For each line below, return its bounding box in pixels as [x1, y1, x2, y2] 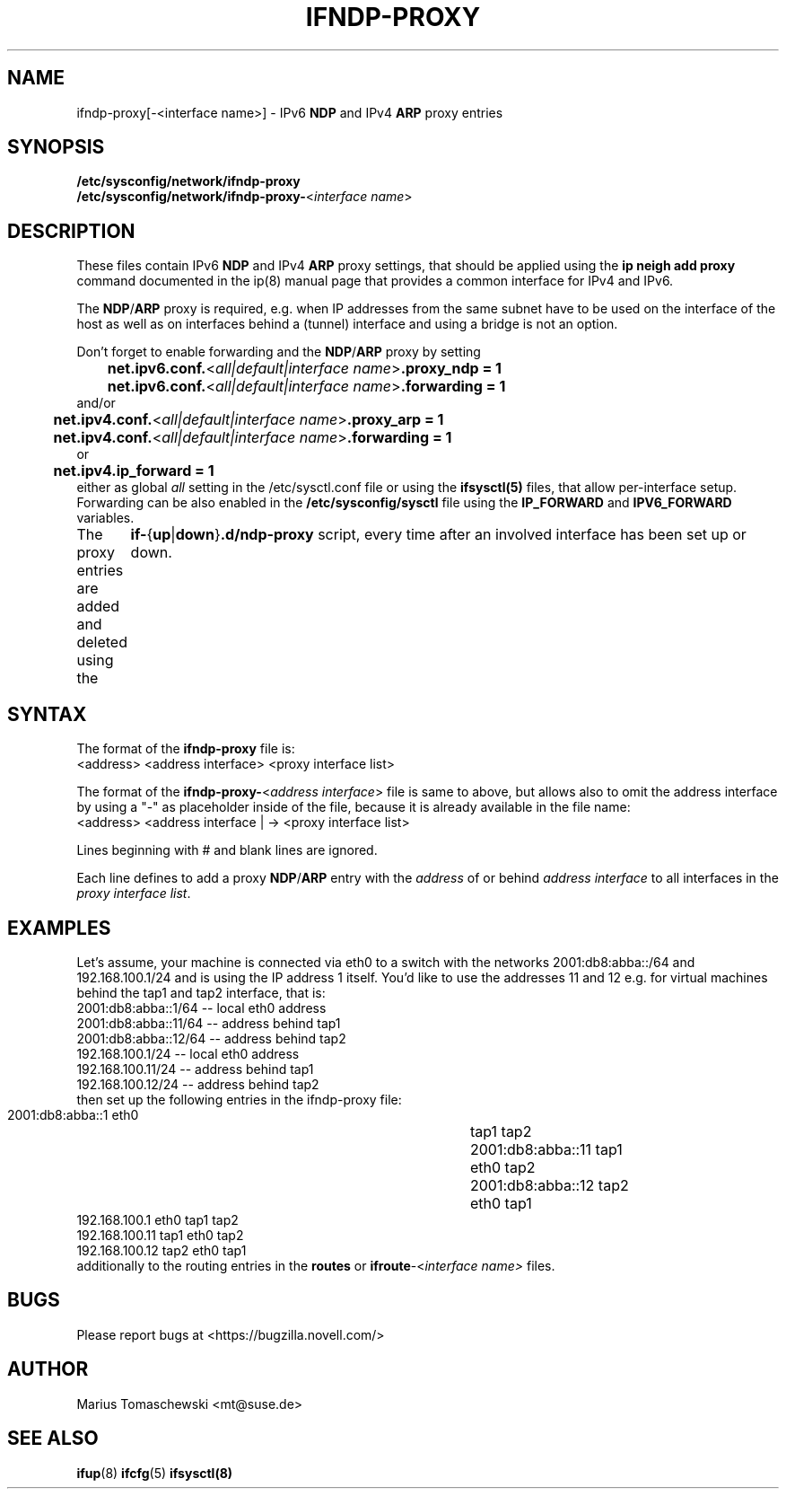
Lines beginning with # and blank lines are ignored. [76, 842, 378, 858]
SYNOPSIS [7, 136, 105, 159]
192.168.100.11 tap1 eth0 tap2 [76, 1227, 244, 1243]
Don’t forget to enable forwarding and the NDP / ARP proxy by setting [76, 344, 481, 360]
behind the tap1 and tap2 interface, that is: [76, 984, 326, 1000]
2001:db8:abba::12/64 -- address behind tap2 [76, 1030, 346, 1046]
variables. [76, 510, 135, 526]
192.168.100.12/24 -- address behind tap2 [76, 1076, 319, 1092]
